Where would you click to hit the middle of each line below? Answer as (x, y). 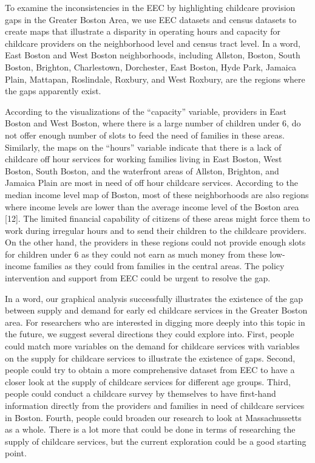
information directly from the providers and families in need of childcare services (155, 405)
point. (16, 453)
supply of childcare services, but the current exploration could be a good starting (156, 441)
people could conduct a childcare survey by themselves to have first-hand (141, 393)
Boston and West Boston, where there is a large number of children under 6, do (153, 123)
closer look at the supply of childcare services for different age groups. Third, (148, 381)
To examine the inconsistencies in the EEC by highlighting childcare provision (150, 7)
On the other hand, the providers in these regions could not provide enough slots (155, 242)
